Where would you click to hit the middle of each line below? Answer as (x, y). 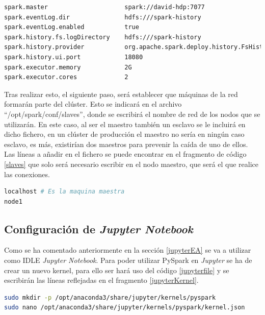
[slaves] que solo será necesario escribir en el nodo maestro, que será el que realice (131, 164)
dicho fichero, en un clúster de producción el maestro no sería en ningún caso (124, 134)
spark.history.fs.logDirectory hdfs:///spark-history (103, 37)
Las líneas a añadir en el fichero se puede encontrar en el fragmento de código (125, 154)
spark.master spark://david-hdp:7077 (104, 7)
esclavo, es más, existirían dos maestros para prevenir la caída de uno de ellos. (126, 144)
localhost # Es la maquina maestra (64, 192)
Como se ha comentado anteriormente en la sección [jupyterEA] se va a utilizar (128, 250)
